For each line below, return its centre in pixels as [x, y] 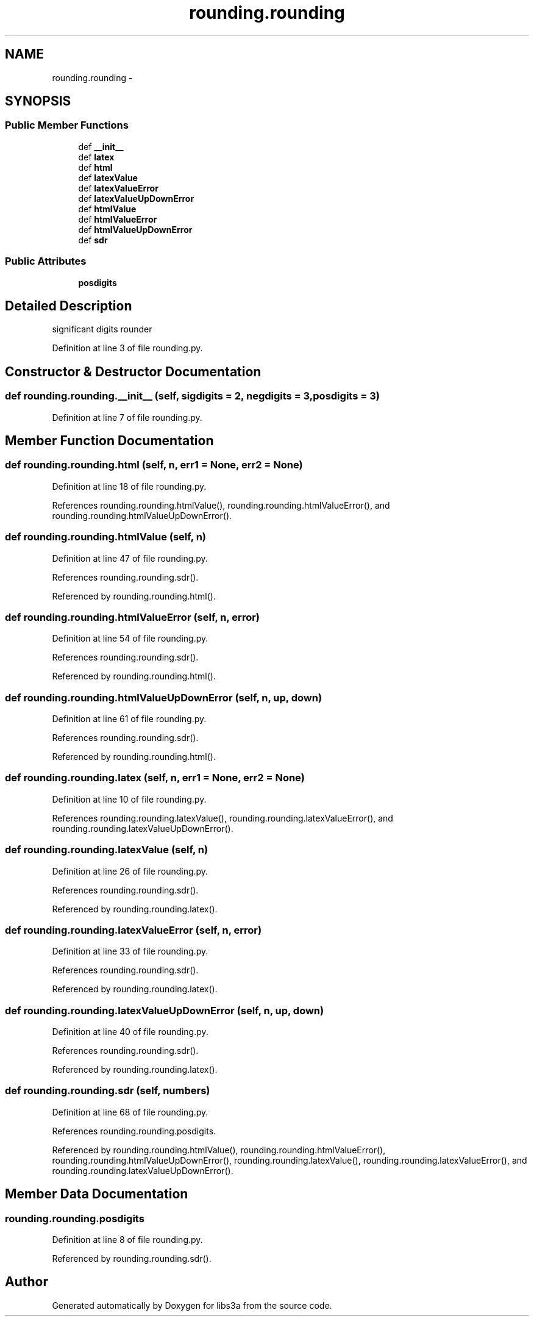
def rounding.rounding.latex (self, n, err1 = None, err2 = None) [155, 778]
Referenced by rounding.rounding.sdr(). [132, 1259]
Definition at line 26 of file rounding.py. [130, 871]
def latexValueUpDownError [136, 198]
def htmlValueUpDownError [135, 229]
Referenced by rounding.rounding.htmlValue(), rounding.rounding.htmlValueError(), [219, 1150]
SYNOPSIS [38, 101]
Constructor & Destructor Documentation [133, 371]
